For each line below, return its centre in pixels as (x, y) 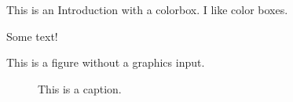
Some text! (32, 36)
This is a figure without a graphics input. (106, 62)
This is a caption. (80, 88)
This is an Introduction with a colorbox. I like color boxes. (147, 9)
